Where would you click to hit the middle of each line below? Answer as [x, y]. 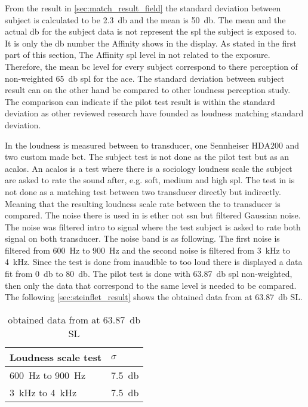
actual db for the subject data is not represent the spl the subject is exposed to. [151, 31]
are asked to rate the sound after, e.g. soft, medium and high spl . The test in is [150, 180]
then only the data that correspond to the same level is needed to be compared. [151, 285]
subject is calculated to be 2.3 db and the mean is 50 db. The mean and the [145, 19]
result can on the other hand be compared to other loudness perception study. [148, 90]
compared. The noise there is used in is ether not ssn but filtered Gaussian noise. [153, 215]
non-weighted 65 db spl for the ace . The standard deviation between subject [145, 78]
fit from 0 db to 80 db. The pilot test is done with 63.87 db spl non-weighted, [149, 274]
